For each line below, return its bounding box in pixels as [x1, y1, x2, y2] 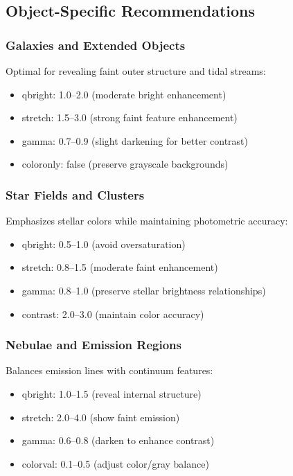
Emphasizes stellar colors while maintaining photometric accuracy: [6, 213, 288, 228]
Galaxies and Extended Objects [6, 36, 186, 53]
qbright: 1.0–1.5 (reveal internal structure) [21, 386, 202, 400]
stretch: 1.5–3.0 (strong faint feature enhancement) [21, 110, 238, 125]
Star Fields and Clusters [6, 186, 145, 203]
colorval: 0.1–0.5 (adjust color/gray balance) [21, 456, 209, 470]
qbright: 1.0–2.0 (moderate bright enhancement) [21, 87, 227, 101]
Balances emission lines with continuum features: [6, 363, 213, 378]
